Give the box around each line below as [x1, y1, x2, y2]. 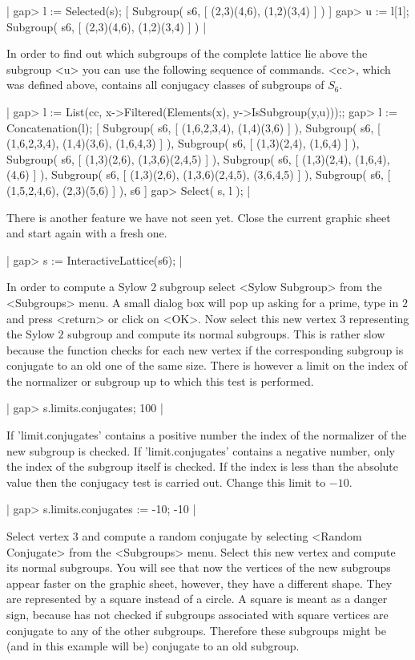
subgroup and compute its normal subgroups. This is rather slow [67, 326, 385, 342]
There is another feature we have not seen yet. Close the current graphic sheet [6, 209, 391, 225]
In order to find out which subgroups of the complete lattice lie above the [6, 45, 368, 62]
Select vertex [6, 528, 70, 545]
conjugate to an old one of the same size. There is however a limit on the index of [6, 357, 408, 374]
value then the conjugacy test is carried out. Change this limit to [6, 473, 326, 490]
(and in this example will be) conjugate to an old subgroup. [6, 638, 300, 654]
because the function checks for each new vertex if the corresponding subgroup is [6, 341, 404, 358]
